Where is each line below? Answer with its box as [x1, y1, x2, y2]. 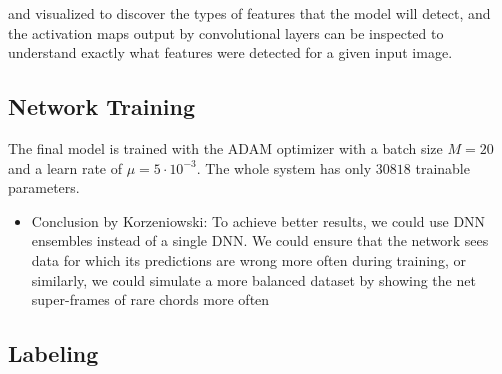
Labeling [8, 338, 99, 369]
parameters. [8, 177, 80, 198]
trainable [415, 157, 470, 178]
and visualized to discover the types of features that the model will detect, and [8, 3, 491, 23]
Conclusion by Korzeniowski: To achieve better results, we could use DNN [31, 210, 486, 231]
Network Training [8, 91, 196, 122]
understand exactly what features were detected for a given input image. [8, 42, 453, 63]
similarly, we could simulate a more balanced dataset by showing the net [31, 269, 476, 290]
